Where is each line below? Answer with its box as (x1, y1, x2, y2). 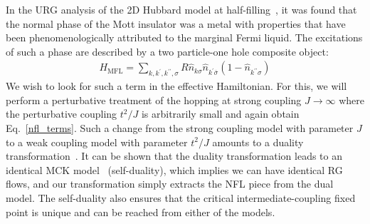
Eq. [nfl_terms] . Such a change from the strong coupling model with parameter (6, 120, 354, 135)
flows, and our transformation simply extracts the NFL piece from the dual (6, 176, 334, 191)
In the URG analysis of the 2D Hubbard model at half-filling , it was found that (6, 2, 357, 16)
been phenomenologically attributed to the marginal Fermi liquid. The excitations (6, 30, 363, 45)
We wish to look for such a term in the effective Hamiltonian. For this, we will (6, 78, 347, 93)
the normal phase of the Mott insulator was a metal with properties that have (6, 16, 346, 31)
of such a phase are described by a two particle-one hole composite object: (6, 44, 329, 58)
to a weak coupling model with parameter (6, 134, 188, 149)
